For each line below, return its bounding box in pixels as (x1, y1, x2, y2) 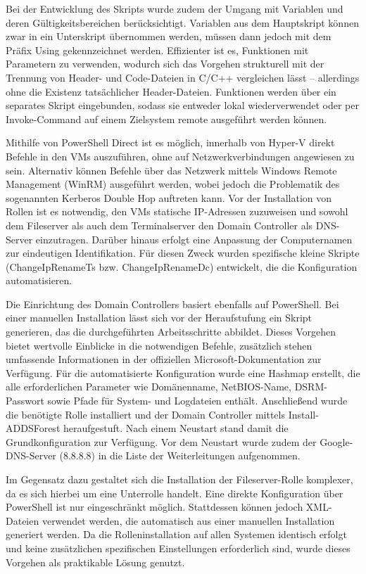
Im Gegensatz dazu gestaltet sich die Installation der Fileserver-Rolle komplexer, (6, 472, 353, 486)
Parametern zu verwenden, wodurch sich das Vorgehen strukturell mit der (6, 56, 324, 71)
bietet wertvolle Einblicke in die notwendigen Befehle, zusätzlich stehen (6, 338, 313, 352)
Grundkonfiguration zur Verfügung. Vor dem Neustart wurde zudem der (6, 434, 317, 449)
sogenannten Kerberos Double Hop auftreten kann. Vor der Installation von (6, 190, 332, 205)
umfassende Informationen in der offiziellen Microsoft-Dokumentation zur (6, 352, 322, 366)
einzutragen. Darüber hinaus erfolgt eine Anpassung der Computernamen (35, 231, 353, 246)
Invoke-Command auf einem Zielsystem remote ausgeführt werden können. (6, 111, 327, 126)
